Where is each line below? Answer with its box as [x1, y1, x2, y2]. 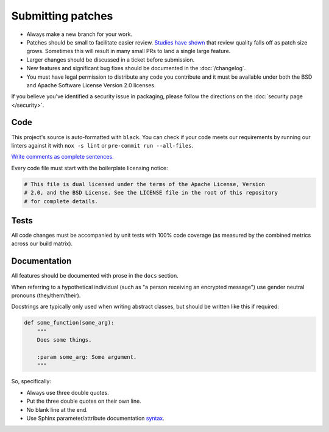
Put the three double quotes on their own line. [26, 397, 141, 405]
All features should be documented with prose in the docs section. [11, 272, 179, 279]
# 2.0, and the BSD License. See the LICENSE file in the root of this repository [24, 189, 278, 196]
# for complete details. [24, 198, 99, 204]
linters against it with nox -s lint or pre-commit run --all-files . [11, 142, 194, 149]
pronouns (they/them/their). [11, 292, 81, 299]
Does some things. [37, 336, 92, 344]
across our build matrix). [11, 240, 73, 247]
